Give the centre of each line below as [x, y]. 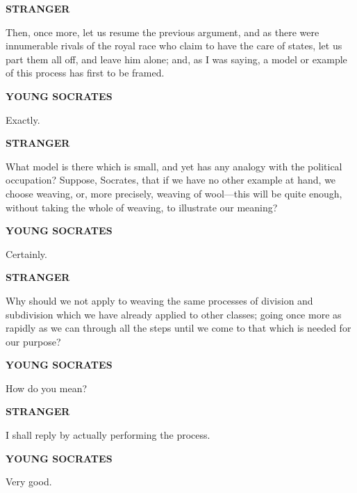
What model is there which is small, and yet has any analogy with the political [174, 166]
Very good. [29, 482]
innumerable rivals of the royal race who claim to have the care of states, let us [174, 46]
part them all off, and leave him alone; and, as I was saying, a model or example [176, 59]
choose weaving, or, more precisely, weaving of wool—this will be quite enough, [174, 193]
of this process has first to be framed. [85, 73]
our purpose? [33, 341]
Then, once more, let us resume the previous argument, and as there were [163, 32]
